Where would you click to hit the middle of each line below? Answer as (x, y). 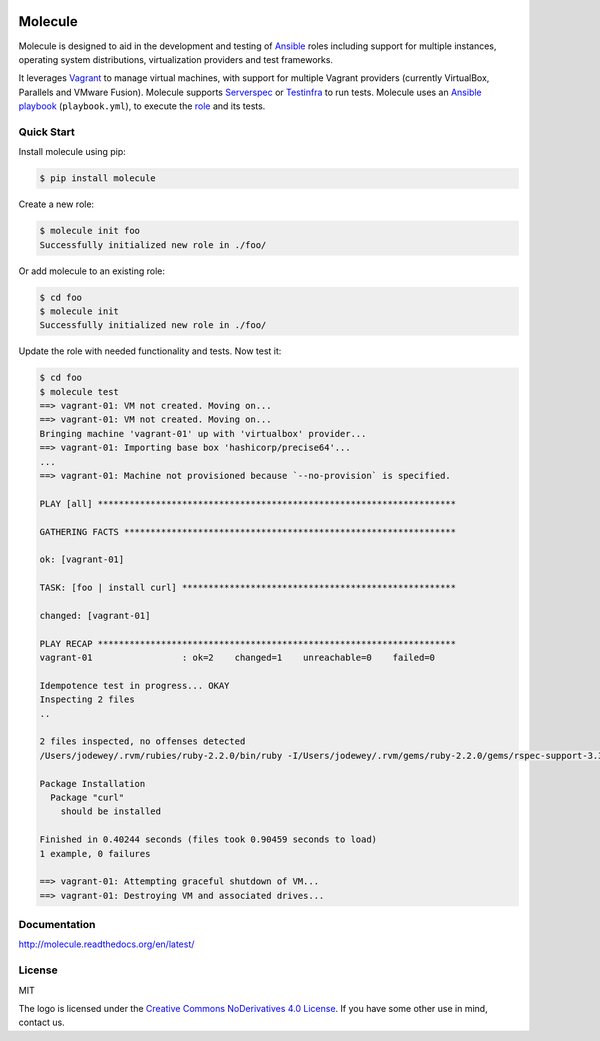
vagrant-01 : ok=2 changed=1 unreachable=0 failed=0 (237, 658)
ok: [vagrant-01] (82, 559)
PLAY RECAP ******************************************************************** (248, 643)
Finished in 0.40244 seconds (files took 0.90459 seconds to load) (208, 839)
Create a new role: (56, 204)
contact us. (41, 1022)
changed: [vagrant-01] (95, 615)
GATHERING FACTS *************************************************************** (248, 531)
